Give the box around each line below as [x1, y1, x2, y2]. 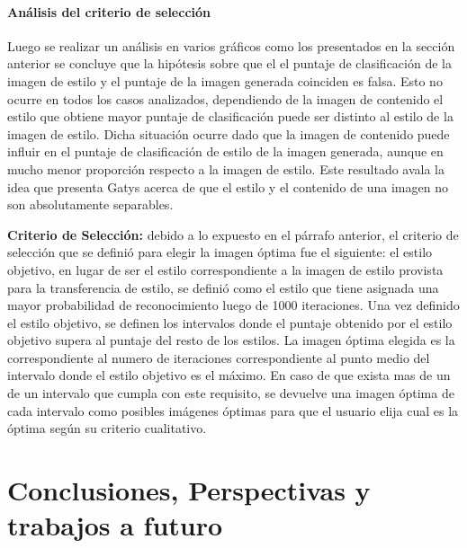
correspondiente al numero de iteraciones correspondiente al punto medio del [7, 348, 430, 367]
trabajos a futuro [7, 507, 223, 544]
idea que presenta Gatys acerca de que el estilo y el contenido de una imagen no [7, 177, 448, 196]
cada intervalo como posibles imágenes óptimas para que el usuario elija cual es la [7, 401, 459, 420]
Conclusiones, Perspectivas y [7, 472, 371, 508]
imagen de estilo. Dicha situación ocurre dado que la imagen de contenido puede [7, 124, 450, 143]
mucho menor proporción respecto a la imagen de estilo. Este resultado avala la [7, 159, 445, 178]
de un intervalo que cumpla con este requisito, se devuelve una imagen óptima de [7, 384, 454, 402]
